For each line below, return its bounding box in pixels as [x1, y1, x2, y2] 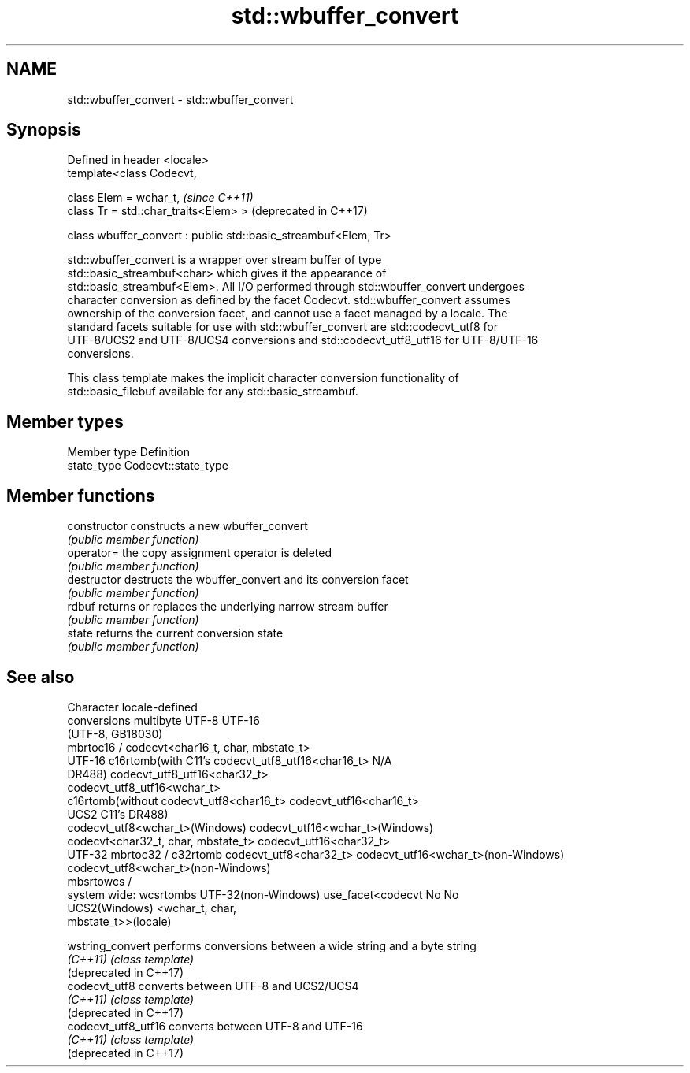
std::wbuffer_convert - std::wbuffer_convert [67, 92, 294, 106]
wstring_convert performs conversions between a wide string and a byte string [67, 938, 477, 952]
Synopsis [6, 120, 81, 140]
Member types [6, 411, 124, 432]
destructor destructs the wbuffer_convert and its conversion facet [67, 573, 409, 587]
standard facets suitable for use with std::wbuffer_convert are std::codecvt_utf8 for [67, 320, 499, 334]
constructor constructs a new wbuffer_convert [67, 519, 308, 533]
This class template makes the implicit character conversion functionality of [67, 371, 459, 385]
